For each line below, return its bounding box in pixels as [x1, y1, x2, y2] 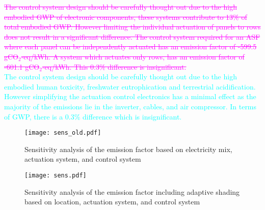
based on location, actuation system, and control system [24, 196, 200, 207]
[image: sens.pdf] [24, 171, 87, 179]
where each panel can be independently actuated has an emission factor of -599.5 [4, 41, 257, 52]
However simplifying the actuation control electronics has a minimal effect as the [4, 91, 256, 102]
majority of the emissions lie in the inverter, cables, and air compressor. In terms [4, 101, 257, 111]
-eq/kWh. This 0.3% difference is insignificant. [42, 61, 187, 72]
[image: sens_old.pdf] [24, 129, 101, 137]
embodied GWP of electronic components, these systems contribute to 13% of [4, 11, 247, 22]
